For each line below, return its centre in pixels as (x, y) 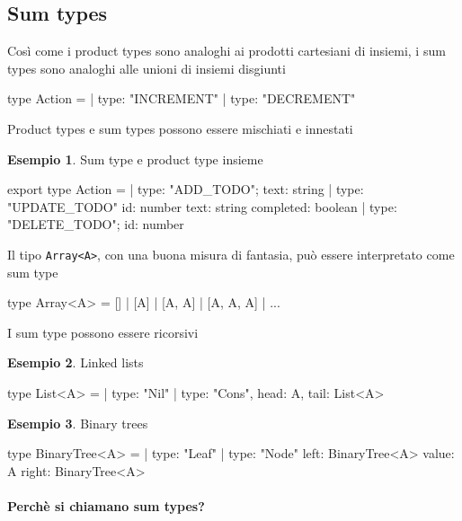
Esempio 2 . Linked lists (76, 362)
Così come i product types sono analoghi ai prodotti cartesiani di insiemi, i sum (227, 51)
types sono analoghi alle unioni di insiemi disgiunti (147, 68)
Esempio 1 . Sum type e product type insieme (135, 159)
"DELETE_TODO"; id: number (96, 224)
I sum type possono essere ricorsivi (103, 332)
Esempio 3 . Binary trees (78, 423)
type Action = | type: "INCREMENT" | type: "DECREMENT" (182, 98)
